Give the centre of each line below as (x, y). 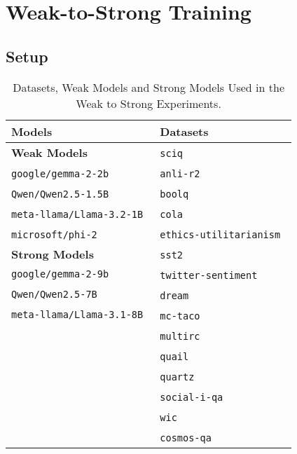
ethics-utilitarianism (220, 234)
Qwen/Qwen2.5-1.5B (60, 194)
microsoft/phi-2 (54, 234)
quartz (177, 377)
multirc (180, 336)
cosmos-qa (186, 438)
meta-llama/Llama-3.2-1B (77, 214)
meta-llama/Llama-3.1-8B (77, 315)
